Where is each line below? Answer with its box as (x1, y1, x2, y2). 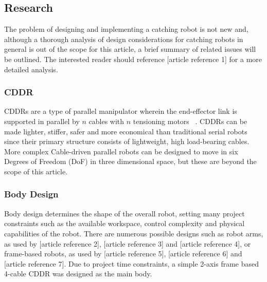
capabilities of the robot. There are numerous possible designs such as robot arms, (4, 228, 263, 238)
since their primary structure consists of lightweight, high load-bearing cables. (4, 136, 250, 147)
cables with (88, 115, 124, 126)
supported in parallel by (4, 115, 80, 126)
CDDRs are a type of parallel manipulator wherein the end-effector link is (4, 106, 237, 116)
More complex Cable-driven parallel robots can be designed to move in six (4, 146, 238, 156)
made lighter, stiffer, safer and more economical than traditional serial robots (4, 126, 247, 136)
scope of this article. (4, 166, 68, 176)
